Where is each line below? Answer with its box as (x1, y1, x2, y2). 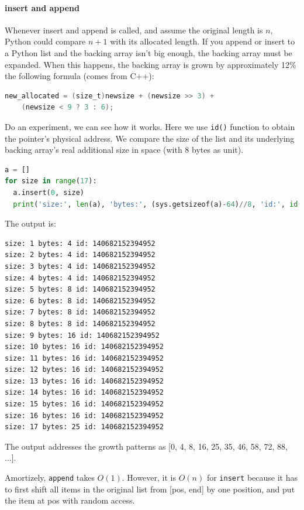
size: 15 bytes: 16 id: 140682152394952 (5, 400, 164, 409)
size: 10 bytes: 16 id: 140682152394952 (5, 343, 164, 351)
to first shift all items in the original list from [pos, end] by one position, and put (5, 482, 295, 495)
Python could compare (5, 35, 86, 47)
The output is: (5, 217, 56, 230)
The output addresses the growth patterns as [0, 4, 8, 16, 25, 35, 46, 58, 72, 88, (5, 440, 288, 452)
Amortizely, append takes (5, 471, 95, 484)
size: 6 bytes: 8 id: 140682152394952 (5, 296, 156, 305)
